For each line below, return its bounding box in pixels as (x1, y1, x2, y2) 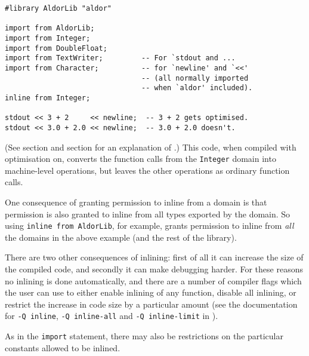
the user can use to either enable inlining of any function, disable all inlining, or (5, 286, 296, 299)
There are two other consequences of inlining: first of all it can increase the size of (5, 251, 304, 263)
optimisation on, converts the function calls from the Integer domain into (5, 152, 276, 165)
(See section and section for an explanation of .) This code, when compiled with (5, 140, 296, 153)
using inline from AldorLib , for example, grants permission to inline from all (5, 219, 294, 232)
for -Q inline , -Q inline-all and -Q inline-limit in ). (5, 309, 218, 322)
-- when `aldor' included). (141, 84, 253, 93)
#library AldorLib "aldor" (5, 4, 112, 13)
